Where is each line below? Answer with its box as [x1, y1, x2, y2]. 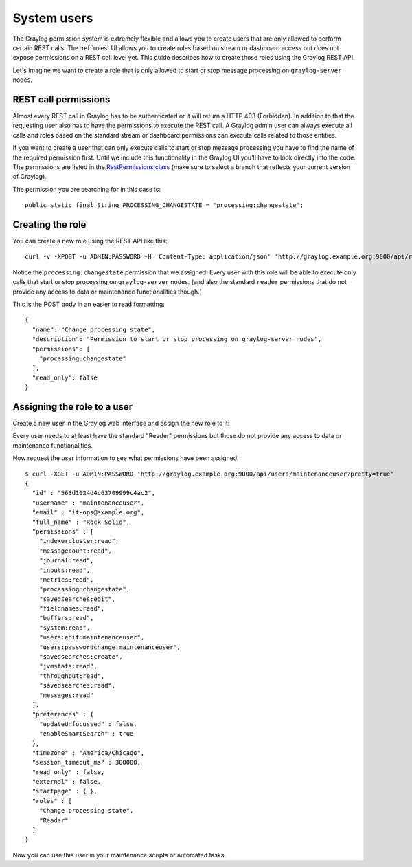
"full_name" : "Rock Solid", [32, 518, 130, 526]
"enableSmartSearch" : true [38, 729, 134, 738]
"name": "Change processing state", [32, 325, 156, 333]
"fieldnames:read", [38, 605, 105, 613]
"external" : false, [32, 778, 102, 786]
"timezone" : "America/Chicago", [32, 749, 145, 756]
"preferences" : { [32, 710, 94, 718]
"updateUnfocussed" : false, [38, 720, 137, 728]
